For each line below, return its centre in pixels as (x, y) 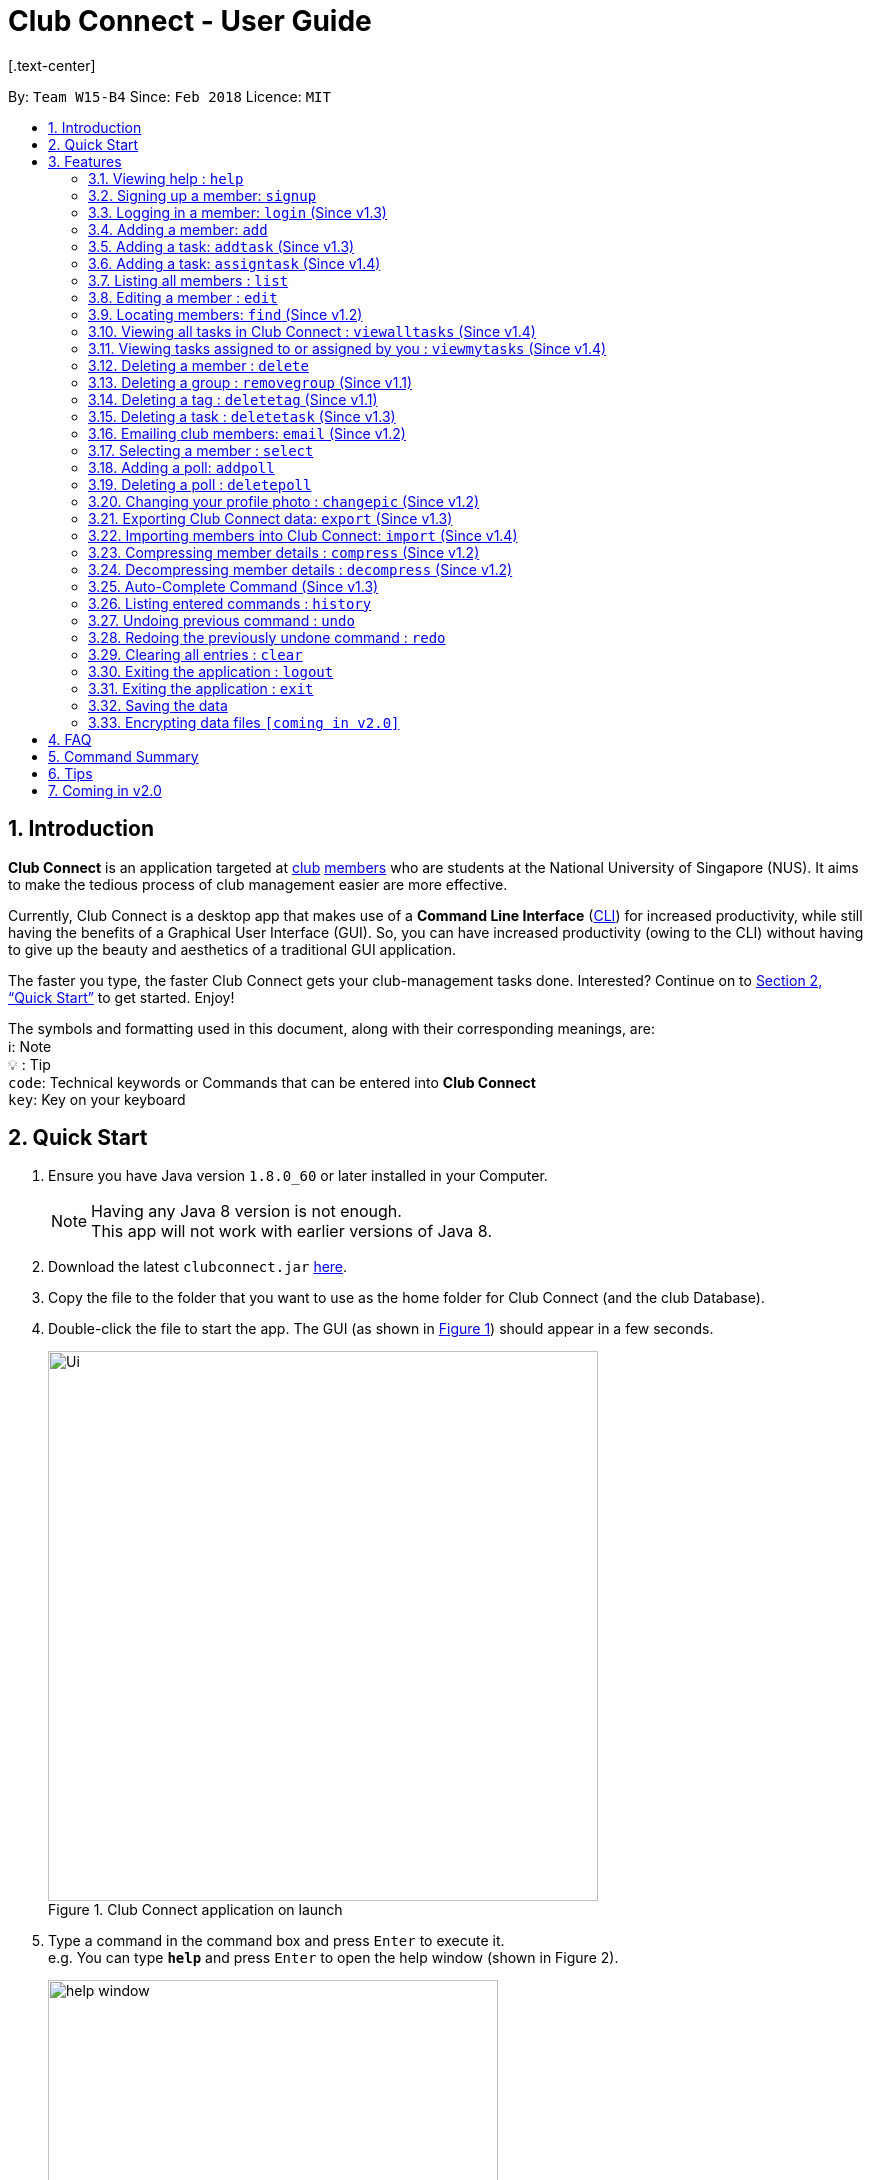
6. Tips (70, 773)
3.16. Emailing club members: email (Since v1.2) (247, 433)
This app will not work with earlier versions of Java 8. (291, 1231)
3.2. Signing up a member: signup (202, 195)
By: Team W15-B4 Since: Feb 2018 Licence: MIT (169, 96)
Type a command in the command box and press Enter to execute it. (276, 1941)
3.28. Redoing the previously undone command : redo (267, 637)
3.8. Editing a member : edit (183, 297)
